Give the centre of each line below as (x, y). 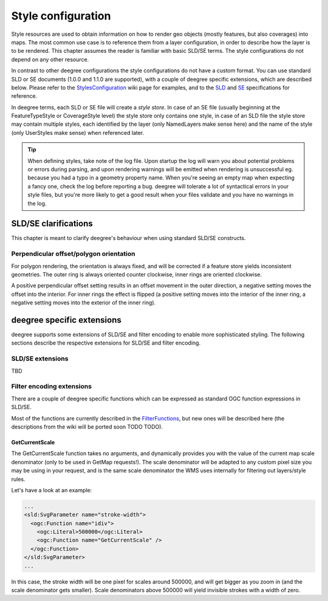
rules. (18, 479)
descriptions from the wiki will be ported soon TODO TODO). (87, 427)
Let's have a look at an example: (52, 490)
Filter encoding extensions (52, 386)
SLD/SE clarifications (52, 224)
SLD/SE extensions (40, 359)
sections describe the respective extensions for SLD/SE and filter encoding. (106, 343)
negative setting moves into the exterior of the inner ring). (84, 303)
